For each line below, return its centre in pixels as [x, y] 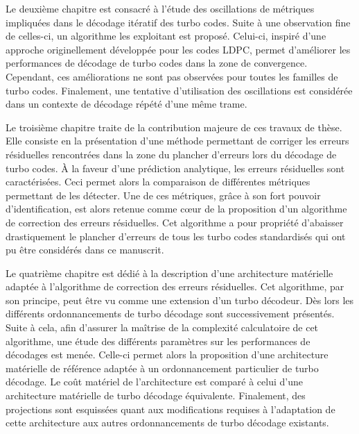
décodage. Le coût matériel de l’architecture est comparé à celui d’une [154, 382]
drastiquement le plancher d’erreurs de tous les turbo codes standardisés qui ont [176, 236]
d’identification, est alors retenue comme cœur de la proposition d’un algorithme [176, 209]
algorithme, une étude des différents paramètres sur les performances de [158, 341]
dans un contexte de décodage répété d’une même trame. [126, 104]
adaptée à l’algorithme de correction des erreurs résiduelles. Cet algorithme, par [175, 286]
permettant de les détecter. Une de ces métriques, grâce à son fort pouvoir [163, 195]
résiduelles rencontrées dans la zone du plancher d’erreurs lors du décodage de [171, 154]
